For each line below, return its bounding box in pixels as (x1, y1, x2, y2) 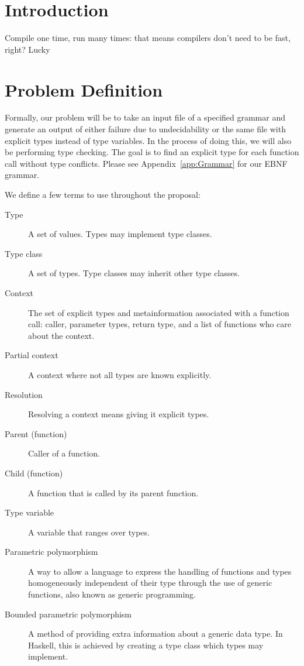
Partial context (5, 349, 58, 361)
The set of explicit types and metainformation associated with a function (28, 306, 289, 318)
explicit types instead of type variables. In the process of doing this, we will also (5, 134, 292, 146)
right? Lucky (5, 43, 50, 55)
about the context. (28, 329, 95, 341)
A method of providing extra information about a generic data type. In (28, 627, 283, 640)
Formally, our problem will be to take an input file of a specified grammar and (5, 111, 286, 123)
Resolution (5, 388, 43, 400)
